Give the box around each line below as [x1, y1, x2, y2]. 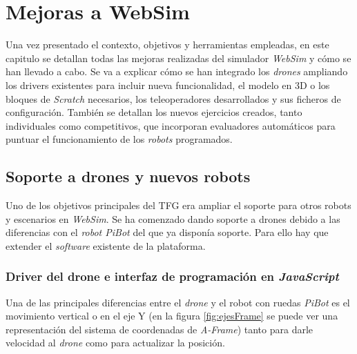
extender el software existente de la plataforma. [6, 238, 206, 253]
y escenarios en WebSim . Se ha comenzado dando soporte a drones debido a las [6, 211, 340, 226]
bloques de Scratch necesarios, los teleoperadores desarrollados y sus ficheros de [6, 91, 341, 106]
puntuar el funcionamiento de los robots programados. [6, 132, 233, 146]
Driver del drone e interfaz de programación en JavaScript [6, 268, 339, 285]
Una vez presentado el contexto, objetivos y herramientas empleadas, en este [6, 37, 329, 52]
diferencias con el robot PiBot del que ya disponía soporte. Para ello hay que [6, 225, 329, 239]
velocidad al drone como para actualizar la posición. [6, 335, 225, 350]
